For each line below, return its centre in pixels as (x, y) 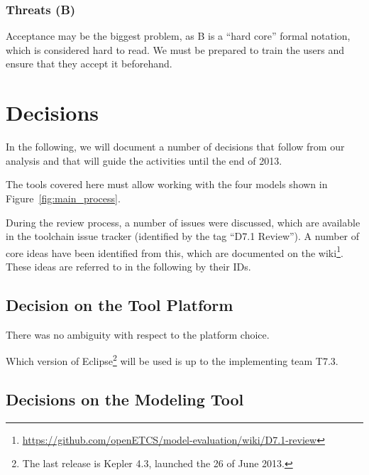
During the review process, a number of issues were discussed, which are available (183, 222)
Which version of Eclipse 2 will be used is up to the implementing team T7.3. (172, 360)
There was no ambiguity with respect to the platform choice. (138, 334)
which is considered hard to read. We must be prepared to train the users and (175, 49)
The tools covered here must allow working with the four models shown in (167, 184)
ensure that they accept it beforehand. (89, 64)
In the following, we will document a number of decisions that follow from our (175, 147)
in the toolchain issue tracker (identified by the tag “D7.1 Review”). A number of (183, 236)
